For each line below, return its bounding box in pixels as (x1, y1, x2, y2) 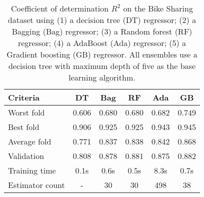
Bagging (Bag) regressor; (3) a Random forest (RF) (11, 25, 192, 37)
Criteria (8, 91, 40, 103)
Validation (8, 150, 44, 161)
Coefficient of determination (11, 2, 109, 14)
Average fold (8, 135, 51, 147)
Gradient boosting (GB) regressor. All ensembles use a (6, 48, 197, 60)
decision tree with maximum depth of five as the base (8, 60, 196, 71)
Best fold (8, 121, 39, 132)
